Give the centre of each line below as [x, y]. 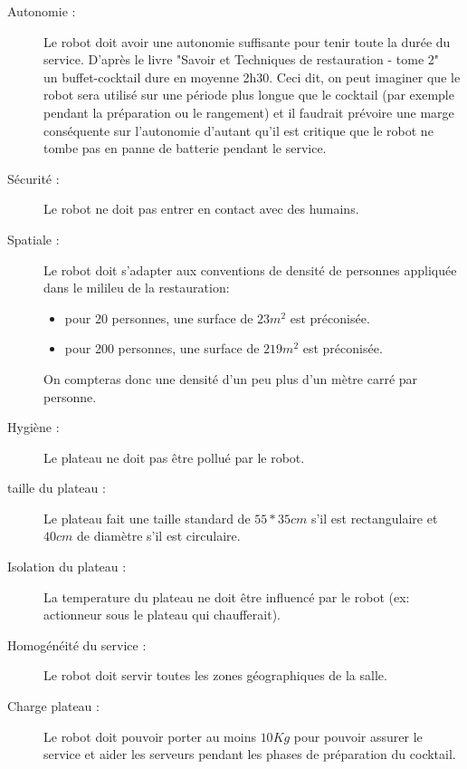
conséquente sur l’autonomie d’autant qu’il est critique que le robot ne [238, 130]
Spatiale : [33, 239]
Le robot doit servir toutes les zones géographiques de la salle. [215, 675]
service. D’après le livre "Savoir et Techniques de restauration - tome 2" [241, 59]
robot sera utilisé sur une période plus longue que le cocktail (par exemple [249, 95]
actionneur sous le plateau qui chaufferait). [162, 615]
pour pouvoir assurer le [358, 736]
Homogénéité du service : [77, 644]
